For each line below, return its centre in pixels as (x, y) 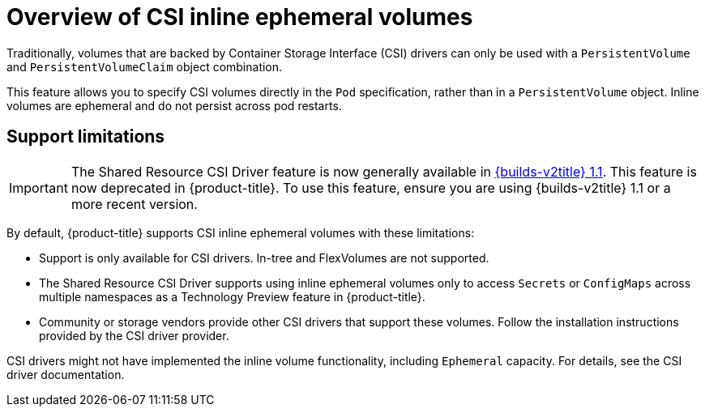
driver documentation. (66, 374)
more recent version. (134, 204)
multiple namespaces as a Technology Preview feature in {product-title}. (232, 296)
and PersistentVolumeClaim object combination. (145, 66)
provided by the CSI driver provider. (134, 335)
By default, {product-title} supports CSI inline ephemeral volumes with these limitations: (241, 232)
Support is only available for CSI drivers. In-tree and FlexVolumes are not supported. (264, 258)
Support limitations (86, 137)
